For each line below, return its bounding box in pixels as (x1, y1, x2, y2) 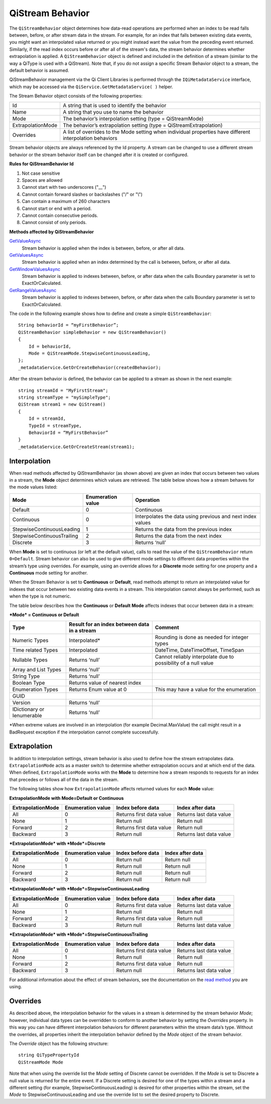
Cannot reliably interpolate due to (155, 653, 234, 660)
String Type (12, 673, 40, 680)
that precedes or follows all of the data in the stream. (9, 776, 119, 782)
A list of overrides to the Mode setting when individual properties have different (63, 128, 250, 135)
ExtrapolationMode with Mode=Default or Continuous (9, 795, 124, 801)
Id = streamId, (28, 416, 66, 421)
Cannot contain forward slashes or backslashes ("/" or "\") (22, 191, 143, 197)
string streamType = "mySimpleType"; (18, 394, 111, 400)
